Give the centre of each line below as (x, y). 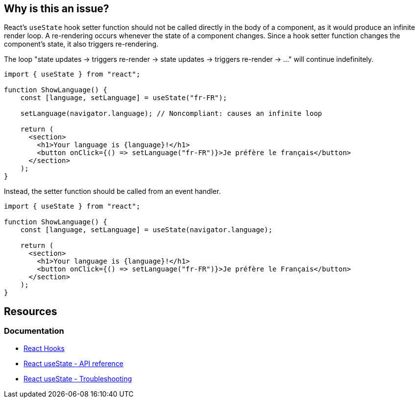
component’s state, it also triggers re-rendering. (81, 44)
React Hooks (44, 348)
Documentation (34, 331)
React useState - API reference (74, 363)
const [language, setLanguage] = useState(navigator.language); (146, 230)
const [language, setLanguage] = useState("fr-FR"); (124, 98)
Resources (31, 311)
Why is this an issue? (57, 9)
